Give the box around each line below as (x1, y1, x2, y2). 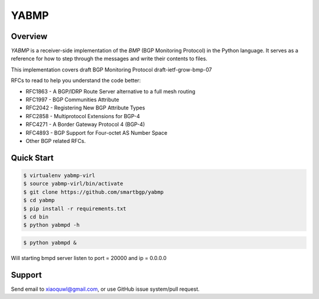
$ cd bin (23, 213, 49, 220)
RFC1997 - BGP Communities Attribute (25, 96, 119, 103)
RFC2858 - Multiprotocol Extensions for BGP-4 (25, 112, 140, 119)
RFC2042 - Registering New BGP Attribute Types (25, 104, 145, 112)
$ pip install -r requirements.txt (23, 205, 126, 212)
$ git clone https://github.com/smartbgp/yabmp (23, 188, 164, 195)
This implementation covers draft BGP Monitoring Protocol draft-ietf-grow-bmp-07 (11, 66, 212, 73)
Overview (11, 31, 48, 41)
